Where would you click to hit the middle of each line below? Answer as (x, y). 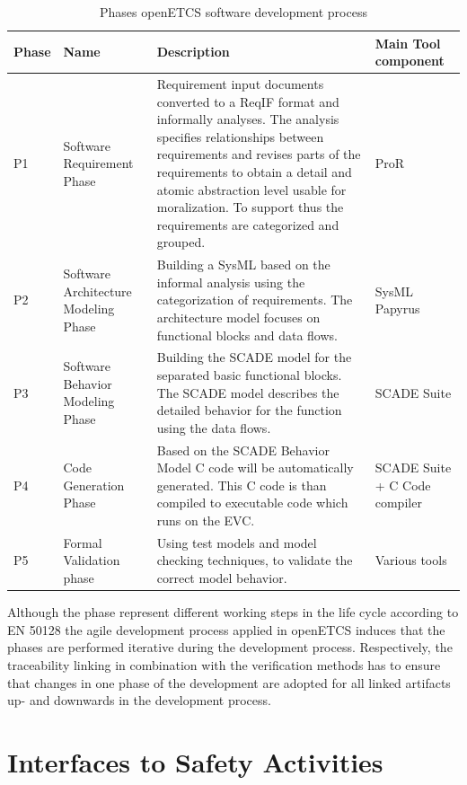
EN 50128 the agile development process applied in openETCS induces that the (226, 629)
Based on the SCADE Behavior (243, 450)
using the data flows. (214, 427)
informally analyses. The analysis (248, 119)
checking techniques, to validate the (255, 560)
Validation (92, 560)
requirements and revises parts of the (259, 154)
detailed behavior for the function (249, 410)
